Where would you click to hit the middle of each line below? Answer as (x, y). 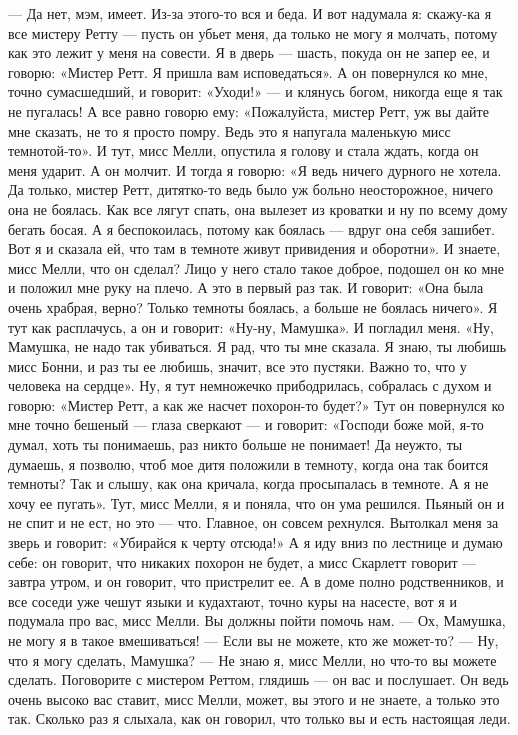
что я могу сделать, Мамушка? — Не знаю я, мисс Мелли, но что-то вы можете (252, 659)
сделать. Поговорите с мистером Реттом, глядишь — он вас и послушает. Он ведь (258, 679)
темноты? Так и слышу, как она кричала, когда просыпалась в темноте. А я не (248, 483)
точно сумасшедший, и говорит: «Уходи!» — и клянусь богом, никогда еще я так (255, 91)
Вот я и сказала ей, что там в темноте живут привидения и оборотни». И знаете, (254, 248)
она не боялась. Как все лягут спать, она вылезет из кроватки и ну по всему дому (258, 208)
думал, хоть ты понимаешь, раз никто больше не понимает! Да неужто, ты (235, 444)
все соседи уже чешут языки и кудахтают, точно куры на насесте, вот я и (232, 600)
